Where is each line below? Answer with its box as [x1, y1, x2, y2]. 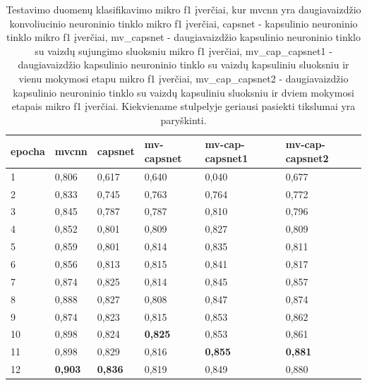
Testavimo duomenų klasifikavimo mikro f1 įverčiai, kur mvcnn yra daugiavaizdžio [6, 2, 361, 16]
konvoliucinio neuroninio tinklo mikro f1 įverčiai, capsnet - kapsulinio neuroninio [9, 16, 358, 30]
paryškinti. [160, 112, 207, 127]
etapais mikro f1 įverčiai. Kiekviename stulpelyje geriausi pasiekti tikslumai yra [11, 99, 356, 114]
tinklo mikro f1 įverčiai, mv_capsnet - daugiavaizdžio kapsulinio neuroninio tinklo [6, 30, 361, 44]
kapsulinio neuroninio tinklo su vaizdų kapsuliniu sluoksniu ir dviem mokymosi [13, 85, 354, 99]
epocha [11, 144, 45, 159]
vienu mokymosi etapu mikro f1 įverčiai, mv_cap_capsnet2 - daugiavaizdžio [18, 71, 349, 85]
